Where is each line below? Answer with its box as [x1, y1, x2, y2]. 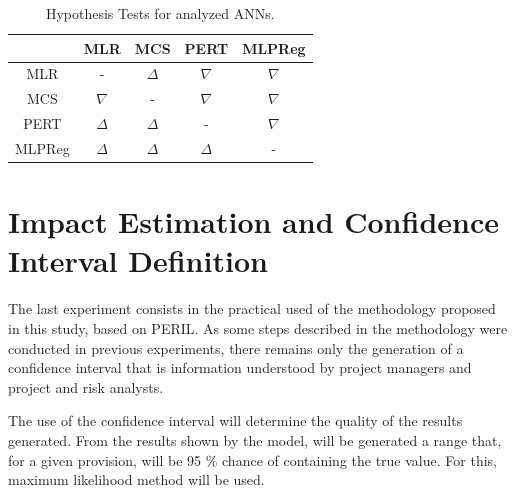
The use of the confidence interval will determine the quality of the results [8, 410, 463, 431]
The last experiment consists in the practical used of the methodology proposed [8, 298, 496, 319]
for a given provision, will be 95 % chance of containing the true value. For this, [8, 449, 497, 470]
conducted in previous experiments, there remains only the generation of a [8, 337, 464, 358]
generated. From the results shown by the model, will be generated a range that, [8, 429, 502, 450]
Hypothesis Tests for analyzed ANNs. [45, 3, 275, 23]
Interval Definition [8, 240, 268, 281]
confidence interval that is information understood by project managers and [8, 357, 472, 378]
